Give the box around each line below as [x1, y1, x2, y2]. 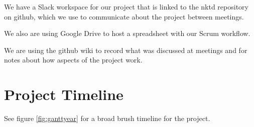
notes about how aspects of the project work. [4, 54, 143, 65]
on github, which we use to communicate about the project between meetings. [4, 11, 244, 21]
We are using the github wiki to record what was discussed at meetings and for [4, 44, 247, 55]
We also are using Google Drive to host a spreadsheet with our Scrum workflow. [4, 28, 250, 38]
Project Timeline [4, 84, 123, 104]
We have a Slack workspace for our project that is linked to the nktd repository [4, 1, 248, 11]
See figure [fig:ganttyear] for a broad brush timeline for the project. [4, 113, 210, 123]
